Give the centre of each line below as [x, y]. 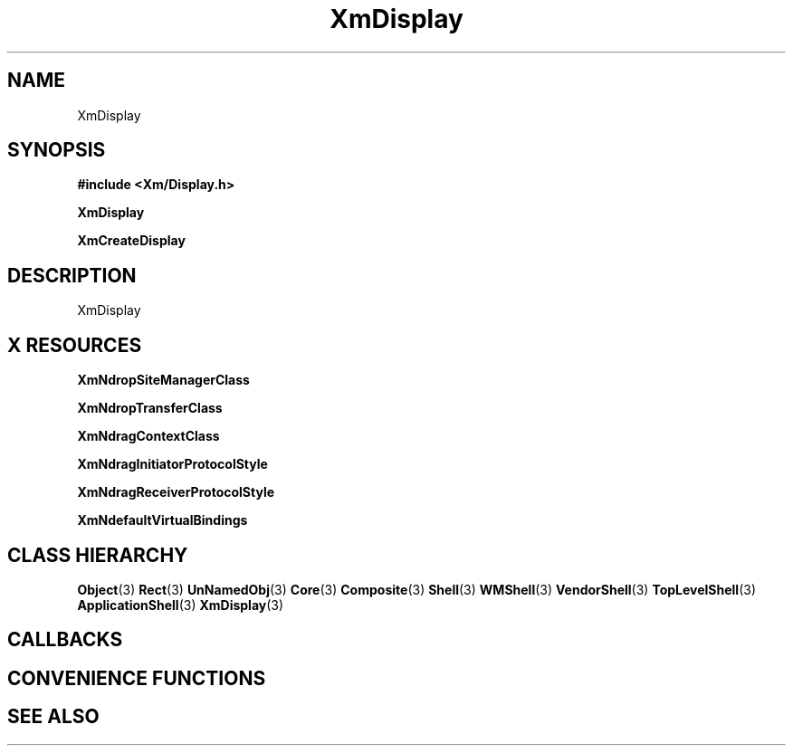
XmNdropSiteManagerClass [163, 380]
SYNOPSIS [57, 150]
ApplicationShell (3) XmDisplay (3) [181, 605]
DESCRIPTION [72, 275]
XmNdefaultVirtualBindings [162, 520]
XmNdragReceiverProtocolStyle [176, 492]
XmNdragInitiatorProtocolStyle [172, 464]
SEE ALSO [53, 717]
